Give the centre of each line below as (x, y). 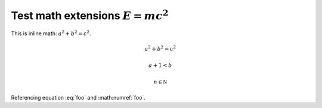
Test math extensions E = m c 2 (90, 15)
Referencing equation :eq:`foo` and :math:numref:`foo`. (78, 97)
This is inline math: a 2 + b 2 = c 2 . (51, 33)
